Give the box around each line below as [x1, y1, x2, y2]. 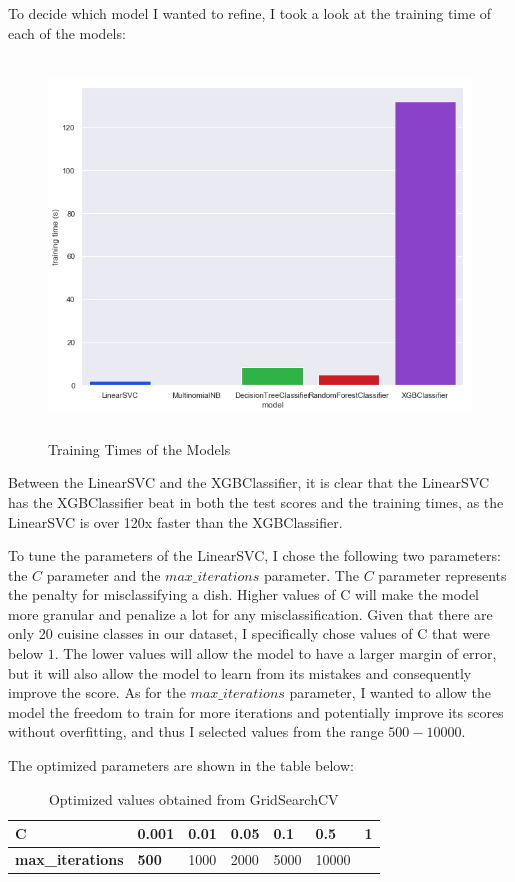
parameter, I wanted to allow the [289, 682, 492, 703]
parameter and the [46, 564, 161, 585]
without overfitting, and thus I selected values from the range [8, 721, 384, 742]
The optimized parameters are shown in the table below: [8, 755, 354, 776]
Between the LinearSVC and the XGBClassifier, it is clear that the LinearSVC [8, 472, 490, 493]
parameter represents [378, 564, 507, 585]
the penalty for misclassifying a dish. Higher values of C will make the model [8, 584, 480, 605]
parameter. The [264, 564, 359, 585]
